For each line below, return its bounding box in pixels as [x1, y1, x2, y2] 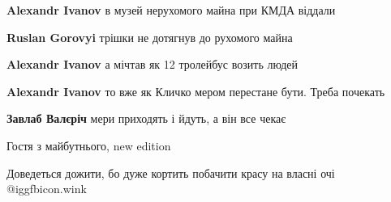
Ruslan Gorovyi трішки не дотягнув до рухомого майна [6, 28, 293, 45]
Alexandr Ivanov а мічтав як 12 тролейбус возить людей [6, 56, 299, 73]
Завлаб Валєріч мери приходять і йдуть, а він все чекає [6, 110, 286, 127]
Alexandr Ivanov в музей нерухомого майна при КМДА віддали [6, 2, 336, 18]
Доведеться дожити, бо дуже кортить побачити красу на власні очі [6, 164, 335, 181]
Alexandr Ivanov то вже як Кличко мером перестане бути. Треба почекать [6, 82, 385, 99]
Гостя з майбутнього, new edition [6, 137, 171, 154]
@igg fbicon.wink [6, 180, 87, 197]
